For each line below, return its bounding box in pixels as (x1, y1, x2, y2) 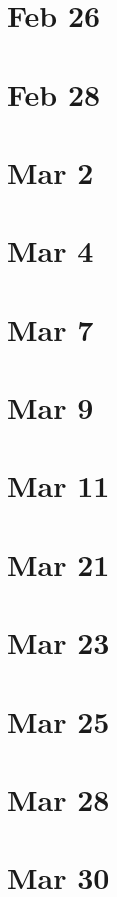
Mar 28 (7, 778, 110, 819)
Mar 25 (7, 700, 110, 741)
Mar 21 (7, 543, 110, 584)
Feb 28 (7, 73, 101, 114)
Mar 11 (7, 465, 110, 506)
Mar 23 (7, 622, 110, 663)
